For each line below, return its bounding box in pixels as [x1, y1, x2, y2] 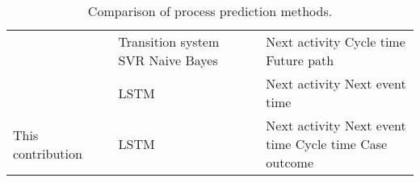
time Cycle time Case [266, 134, 388, 153]
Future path [266, 51, 334, 69]
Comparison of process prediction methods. [87, 2, 333, 20]
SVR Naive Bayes [118, 51, 218, 69]
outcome [266, 153, 313, 172]
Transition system [118, 32, 220, 51]
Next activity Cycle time [266, 32, 405, 51]
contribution [13, 143, 82, 163]
